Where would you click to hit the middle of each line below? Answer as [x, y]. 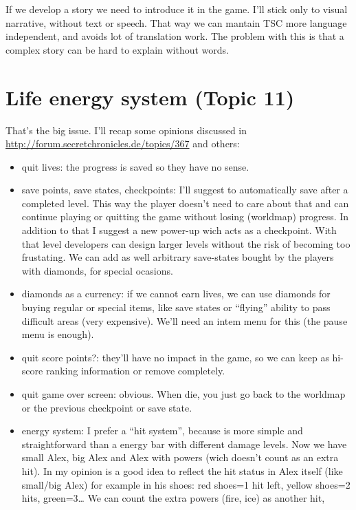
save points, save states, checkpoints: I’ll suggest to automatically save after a [185, 190]
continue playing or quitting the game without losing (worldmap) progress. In [185, 216]
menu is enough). [58, 334]
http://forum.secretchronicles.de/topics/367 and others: [123, 144]
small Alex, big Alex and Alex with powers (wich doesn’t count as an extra [180, 457]
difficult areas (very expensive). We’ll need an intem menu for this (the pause [185, 320]
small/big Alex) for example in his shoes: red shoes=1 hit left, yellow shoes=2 [186, 484]
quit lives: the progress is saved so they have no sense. [135, 166]
